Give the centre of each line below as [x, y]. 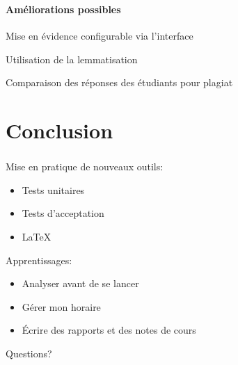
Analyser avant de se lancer [80, 283]
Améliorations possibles [63, 9]
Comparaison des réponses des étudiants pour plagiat [119, 82]
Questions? [29, 353]
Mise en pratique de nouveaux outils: [85, 167]
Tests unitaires [53, 189]
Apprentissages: [39, 260]
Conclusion [59, 130]
